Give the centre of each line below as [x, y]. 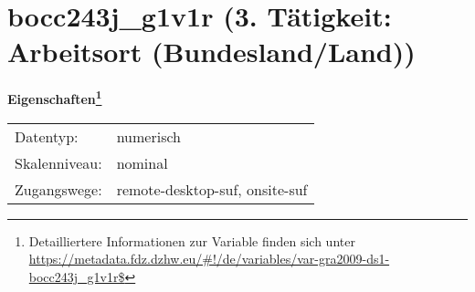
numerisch [148, 136]
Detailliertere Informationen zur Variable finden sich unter [192, 240]
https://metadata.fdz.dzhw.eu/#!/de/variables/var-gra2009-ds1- [209, 259]
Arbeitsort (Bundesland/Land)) [211, 52]
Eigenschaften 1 [55, 97]
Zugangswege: [58, 189]
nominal [142, 162]
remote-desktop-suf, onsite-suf [212, 189]
